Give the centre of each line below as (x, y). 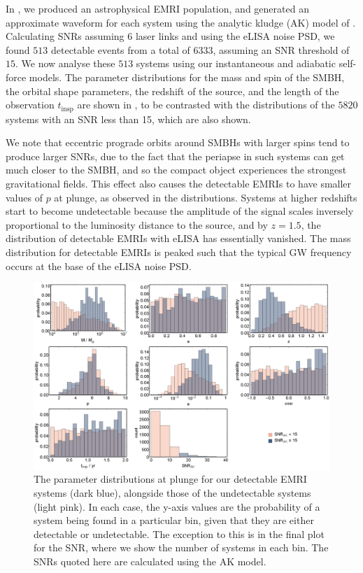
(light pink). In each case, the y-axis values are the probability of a (177, 506)
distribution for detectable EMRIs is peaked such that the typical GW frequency (179, 252)
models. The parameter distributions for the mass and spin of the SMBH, (187, 77)
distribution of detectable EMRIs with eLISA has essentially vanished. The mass (178, 238)
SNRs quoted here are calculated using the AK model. (150, 561)
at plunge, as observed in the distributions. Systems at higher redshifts (206, 197)
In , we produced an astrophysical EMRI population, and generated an (157, 8)
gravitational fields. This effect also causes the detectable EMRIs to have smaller (179, 183)
